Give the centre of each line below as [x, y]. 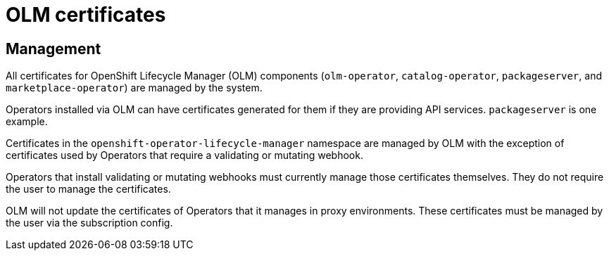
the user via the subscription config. [89, 223]
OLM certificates [86, 15]
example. [27, 122]
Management [54, 49]
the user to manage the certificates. [88, 189]
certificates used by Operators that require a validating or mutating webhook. [184, 155]
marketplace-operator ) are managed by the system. [134, 88]
